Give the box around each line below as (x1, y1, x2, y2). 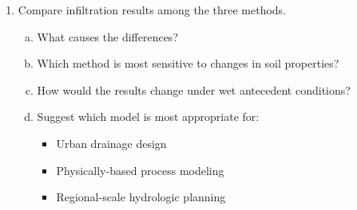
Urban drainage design (56, 134, 167, 151)
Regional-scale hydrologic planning (56, 189, 226, 205)
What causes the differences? (37, 28, 178, 45)
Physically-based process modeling (56, 161, 224, 178)
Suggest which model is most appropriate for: (37, 108, 260, 125)
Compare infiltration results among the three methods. (18, 2, 287, 17)
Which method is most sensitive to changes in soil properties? (37, 55, 339, 72)
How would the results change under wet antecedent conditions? (37, 81, 351, 98)
